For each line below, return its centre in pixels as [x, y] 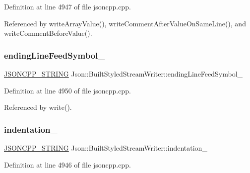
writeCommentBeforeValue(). [48, 33]
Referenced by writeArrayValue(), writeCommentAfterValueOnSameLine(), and [125, 23]
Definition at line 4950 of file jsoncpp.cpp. [67, 90]
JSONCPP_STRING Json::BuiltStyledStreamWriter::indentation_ [106, 148]
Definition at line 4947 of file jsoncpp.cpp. [67, 6]
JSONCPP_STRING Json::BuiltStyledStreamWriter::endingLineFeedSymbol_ [124, 74]
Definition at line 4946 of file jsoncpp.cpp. [67, 164]
